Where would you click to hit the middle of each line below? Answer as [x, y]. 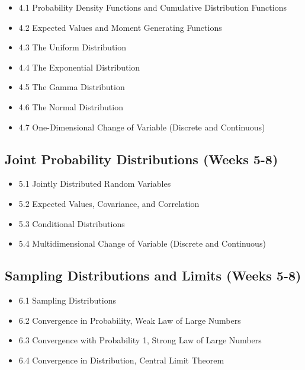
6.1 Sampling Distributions [67, 300]
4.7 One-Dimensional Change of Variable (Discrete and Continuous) [142, 127]
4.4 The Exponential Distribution [79, 67]
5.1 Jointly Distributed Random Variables [95, 184]
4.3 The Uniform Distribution [73, 47]
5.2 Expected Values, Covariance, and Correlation [109, 203]
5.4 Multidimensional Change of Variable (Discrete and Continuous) [142, 243]
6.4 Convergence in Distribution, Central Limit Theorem [121, 360]
